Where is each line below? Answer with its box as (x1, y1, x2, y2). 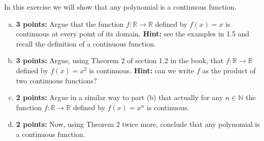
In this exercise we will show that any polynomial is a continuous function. (4, 2, 237, 12)
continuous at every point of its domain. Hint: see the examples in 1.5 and (16, 28, 250, 39)
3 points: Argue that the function (16, 18, 124, 29)
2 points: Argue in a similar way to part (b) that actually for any (16, 92, 223, 103)
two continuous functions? (16, 75, 97, 85)
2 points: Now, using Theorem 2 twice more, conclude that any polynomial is (16, 119, 260, 129)
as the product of (202, 65, 256, 75)
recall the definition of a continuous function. (16, 38, 156, 49)
